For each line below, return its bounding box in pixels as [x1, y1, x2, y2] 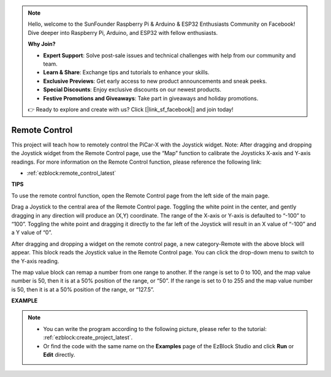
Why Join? [28, 40, 56, 48]
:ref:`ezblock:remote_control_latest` [26, 169, 116, 177]
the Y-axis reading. [11, 257, 59, 265]
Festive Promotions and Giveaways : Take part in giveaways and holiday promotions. [43, 94, 259, 102]
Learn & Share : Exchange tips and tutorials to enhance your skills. [43, 69, 210, 76]
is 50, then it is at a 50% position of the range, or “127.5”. [11, 286, 154, 293]
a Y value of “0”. [11, 229, 52, 236]
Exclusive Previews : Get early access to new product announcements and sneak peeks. [43, 77, 267, 85]
